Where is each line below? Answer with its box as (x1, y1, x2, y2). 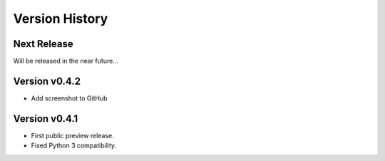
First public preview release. (31, 131, 114, 140)
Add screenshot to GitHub (31, 93, 108, 103)
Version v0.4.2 (13, 75, 81, 87)
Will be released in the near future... (13, 57, 119, 66)
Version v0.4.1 (13, 113, 78, 125)
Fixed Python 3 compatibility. (31, 141, 117, 150)
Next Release (13, 38, 74, 50)
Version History (13, 11, 108, 26)
